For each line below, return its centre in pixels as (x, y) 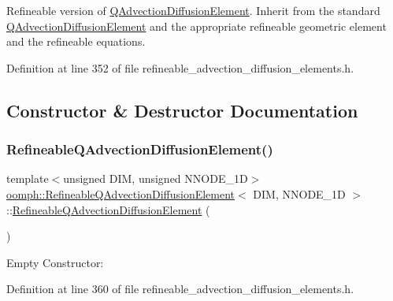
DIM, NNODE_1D (299, 193)
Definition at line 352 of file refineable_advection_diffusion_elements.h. (180, 67)
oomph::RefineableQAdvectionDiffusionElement (121, 193)
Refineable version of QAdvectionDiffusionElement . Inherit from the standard (193, 10)
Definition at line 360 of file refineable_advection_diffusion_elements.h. (180, 289)
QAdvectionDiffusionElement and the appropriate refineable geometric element (196, 26)
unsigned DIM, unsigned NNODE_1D (156, 178)
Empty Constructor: (55, 262)
